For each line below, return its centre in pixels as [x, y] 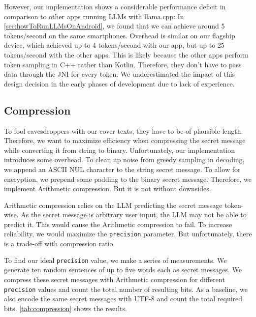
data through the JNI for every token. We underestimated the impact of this [120, 74]
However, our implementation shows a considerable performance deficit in [115, 6]
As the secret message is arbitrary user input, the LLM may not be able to [134, 215]
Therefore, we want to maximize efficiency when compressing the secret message [125, 140]
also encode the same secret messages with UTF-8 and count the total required [123, 299]
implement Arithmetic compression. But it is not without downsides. [108, 188]
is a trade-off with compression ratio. [60, 244]
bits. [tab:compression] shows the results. [65, 308]
